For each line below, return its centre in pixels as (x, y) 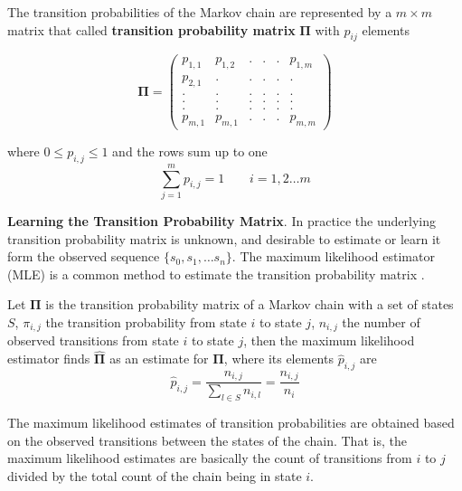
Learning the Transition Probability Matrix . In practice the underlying (222, 220)
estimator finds (49, 359)
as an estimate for (159, 359)
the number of (381, 321)
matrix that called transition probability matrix (151, 29)
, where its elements (278, 359)
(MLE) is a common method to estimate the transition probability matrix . (216, 274)
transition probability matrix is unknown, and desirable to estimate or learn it (224, 238)
